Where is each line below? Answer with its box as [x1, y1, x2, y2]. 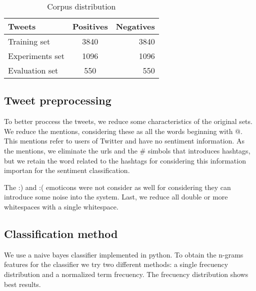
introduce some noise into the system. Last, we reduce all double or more [4, 191, 228, 202]
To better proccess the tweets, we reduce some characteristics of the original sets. [4, 116, 252, 126]
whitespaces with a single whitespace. [4, 201, 118, 211]
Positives [72, 20, 108, 32]
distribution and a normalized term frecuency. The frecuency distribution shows [4, 268, 248, 279]
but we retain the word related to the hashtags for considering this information [4, 155, 246, 165]
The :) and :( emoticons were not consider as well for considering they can [4, 181, 231, 192]
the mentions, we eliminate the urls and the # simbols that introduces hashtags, [4, 145, 250, 155]
